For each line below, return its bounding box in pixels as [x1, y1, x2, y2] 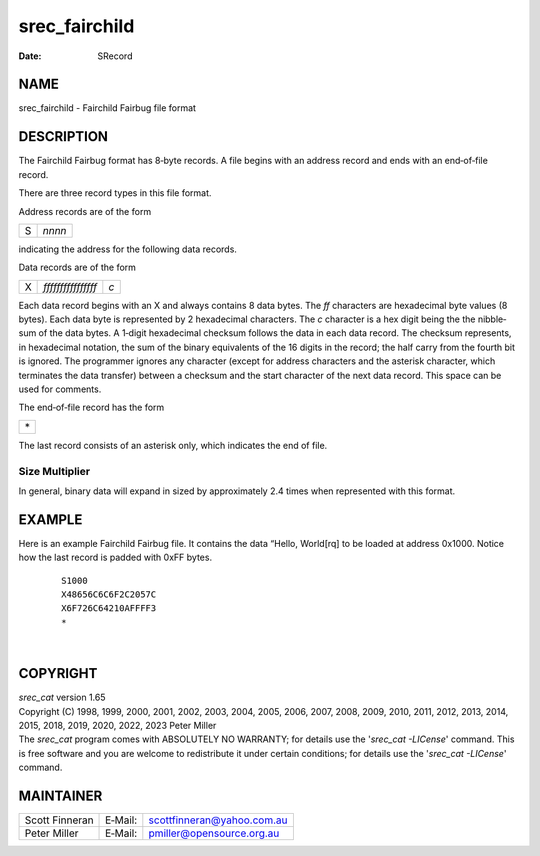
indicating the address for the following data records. [18, 243, 237, 255]
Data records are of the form [18, 261, 137, 274]
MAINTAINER [18, 787, 103, 804]
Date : [18, 50, 42, 62]
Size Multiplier [18, 464, 90, 478]
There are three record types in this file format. [18, 187, 212, 199]
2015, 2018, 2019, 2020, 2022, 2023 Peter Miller [18, 719, 217, 731]
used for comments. [18, 383, 102, 395]
